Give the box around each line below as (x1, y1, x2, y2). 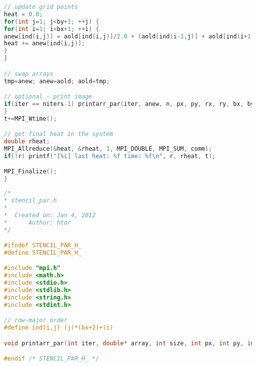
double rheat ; (4, 138, 50, 145)
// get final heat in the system (4, 131, 113, 138)
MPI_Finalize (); (4, 168, 57, 175)
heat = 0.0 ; (4, 10, 43, 18)
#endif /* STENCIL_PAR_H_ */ (4, 355, 99, 363)
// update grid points (4, 3, 78, 10)
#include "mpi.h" (4, 265, 61, 272)
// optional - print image (4, 93, 92, 100)
